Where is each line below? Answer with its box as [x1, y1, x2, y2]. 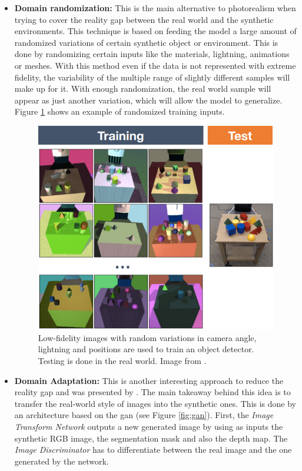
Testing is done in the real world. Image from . [38, 355, 207, 367]
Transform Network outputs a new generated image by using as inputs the [14, 420, 283, 432]
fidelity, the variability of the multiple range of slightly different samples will [14, 71, 290, 83]
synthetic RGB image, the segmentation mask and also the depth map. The [14, 432, 288, 444]
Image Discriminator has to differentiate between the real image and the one [14, 443, 292, 456]
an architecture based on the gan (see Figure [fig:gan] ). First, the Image [14, 409, 274, 421]
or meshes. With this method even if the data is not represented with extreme [14, 59, 296, 71]
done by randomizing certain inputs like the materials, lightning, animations [14, 48, 290, 60]
